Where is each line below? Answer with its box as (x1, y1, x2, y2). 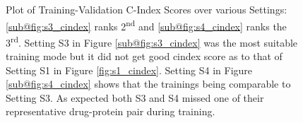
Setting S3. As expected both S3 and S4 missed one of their (6, 90, 264, 105)
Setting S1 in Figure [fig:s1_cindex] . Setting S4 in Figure (6, 62, 253, 77)
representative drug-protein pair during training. (6, 104, 215, 119)
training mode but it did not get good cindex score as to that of (6, 49, 283, 64)
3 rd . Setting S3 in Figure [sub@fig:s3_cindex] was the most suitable (6, 33, 298, 49)
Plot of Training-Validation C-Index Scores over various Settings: (6, 2, 287, 16)
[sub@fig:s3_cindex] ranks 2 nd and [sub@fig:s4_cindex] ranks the (6, 16, 287, 33)
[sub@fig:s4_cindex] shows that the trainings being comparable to (6, 76, 291, 91)
